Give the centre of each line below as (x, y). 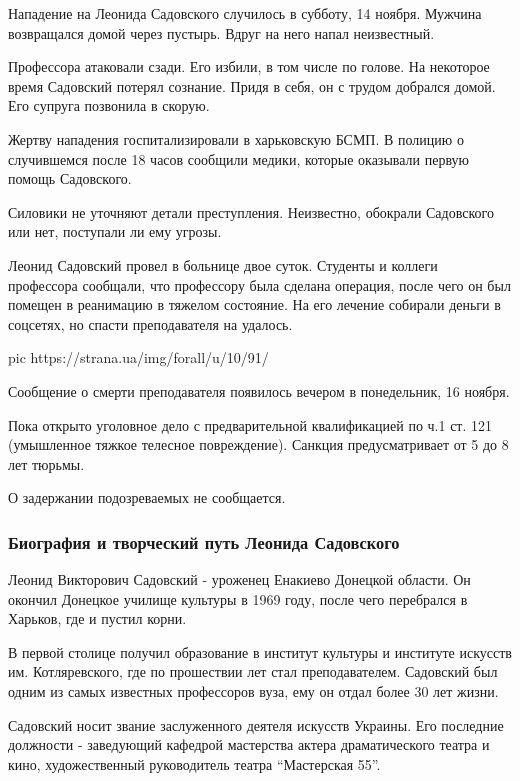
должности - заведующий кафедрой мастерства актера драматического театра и (249, 744)
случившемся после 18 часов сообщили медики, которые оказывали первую (238, 158)
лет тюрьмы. (46, 463)
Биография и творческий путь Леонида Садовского (204, 541)
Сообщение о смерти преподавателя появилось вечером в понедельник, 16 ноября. (259, 390)
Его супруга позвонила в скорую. (109, 105)
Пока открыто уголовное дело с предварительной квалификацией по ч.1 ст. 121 (250, 424)
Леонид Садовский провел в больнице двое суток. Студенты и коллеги (223, 264)
